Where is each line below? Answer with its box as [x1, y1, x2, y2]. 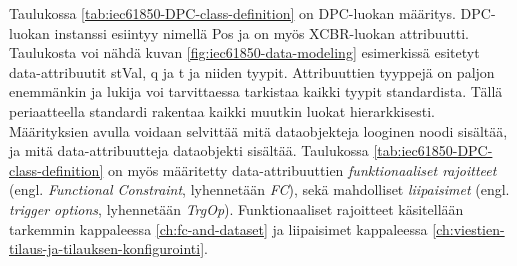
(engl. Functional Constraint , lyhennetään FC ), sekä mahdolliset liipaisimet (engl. [9, 179, 510, 200]
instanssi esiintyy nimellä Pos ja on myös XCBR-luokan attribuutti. [54, 22, 469, 43]
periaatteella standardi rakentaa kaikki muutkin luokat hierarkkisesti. [9, 100, 435, 121]
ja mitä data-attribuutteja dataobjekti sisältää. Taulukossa [9, 140, 369, 161]
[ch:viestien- [432, 218, 505, 239]
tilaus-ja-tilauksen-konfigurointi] [9, 238, 205, 259]
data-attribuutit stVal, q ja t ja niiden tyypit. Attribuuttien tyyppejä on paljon [9, 61, 495, 82]
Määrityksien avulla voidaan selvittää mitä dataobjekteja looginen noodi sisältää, [9, 120, 508, 141]
